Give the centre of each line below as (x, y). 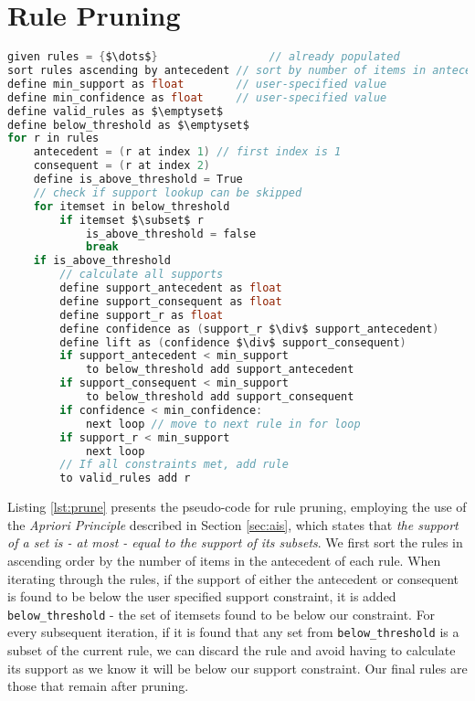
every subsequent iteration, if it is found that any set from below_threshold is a (233, 632)
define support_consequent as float (171, 301)
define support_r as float (142, 315)
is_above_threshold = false (171, 234)
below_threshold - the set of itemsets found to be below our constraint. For (222, 614)
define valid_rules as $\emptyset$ (116, 111)
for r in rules (53, 138)
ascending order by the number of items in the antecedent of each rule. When (224, 560)
